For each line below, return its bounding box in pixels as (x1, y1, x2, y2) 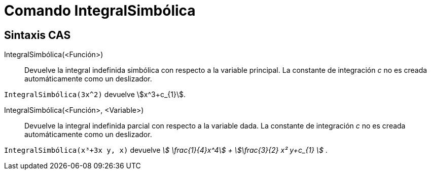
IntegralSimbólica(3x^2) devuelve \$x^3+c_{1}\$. (4, 90, 186, 99)
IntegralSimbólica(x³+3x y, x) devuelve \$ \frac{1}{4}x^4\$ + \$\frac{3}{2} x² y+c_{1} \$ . (4, 146, 328, 155)
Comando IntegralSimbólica (4, 2, 196, 19)
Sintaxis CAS (4, 28, 71, 41)
